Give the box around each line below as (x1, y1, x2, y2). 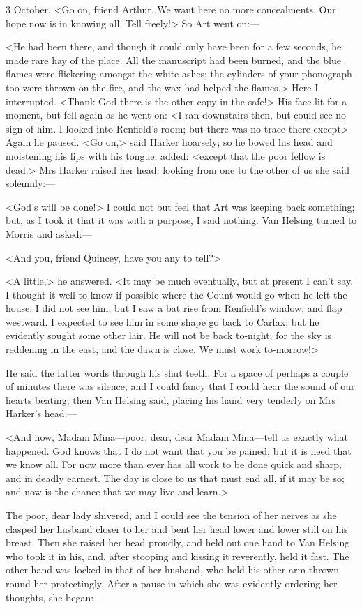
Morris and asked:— (6, 226, 92, 241)
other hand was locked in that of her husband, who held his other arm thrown (6, 562, 340, 577)
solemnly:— (6, 176, 56, 190)
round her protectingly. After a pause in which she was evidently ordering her (6, 576, 338, 590)
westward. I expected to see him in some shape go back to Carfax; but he (6, 314, 319, 329)
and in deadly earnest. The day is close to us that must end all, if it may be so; (6, 470, 345, 485)
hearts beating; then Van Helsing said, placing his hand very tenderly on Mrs (6, 392, 336, 407)
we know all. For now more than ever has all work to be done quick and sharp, (6, 457, 342, 472)
